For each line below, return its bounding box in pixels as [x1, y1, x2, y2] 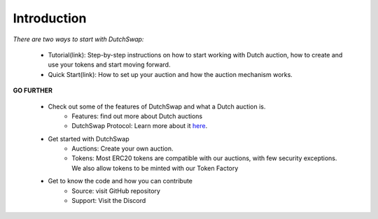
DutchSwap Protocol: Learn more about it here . [71, 122, 208, 130]
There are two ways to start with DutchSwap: [13, 35, 144, 43]
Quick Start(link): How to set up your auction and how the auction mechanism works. [48, 70, 293, 78]
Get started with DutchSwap [48, 134, 129, 143]
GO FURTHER [13, 86, 52, 94]
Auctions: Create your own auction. [71, 144, 174, 153]
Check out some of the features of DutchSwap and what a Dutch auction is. [48, 102, 266, 111]
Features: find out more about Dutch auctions [71, 112, 203, 120]
